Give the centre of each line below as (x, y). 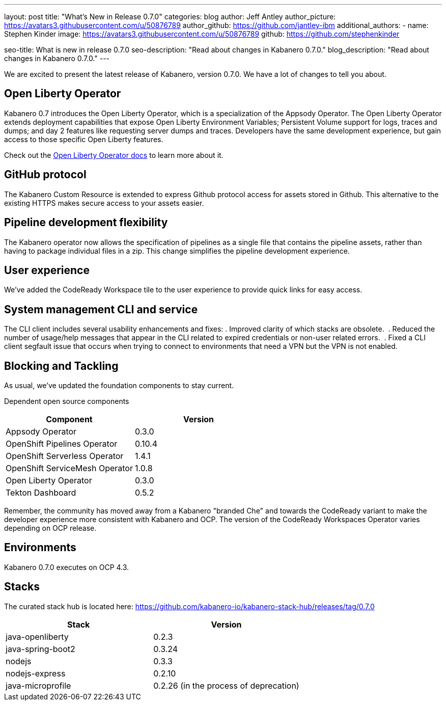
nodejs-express (36, 673)
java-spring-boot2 (40, 649)
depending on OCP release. (50, 528)
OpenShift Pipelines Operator (62, 444)
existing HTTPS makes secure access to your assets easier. (104, 203)
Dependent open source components (67, 401)
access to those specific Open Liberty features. (84, 139)
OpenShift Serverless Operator (65, 456)
